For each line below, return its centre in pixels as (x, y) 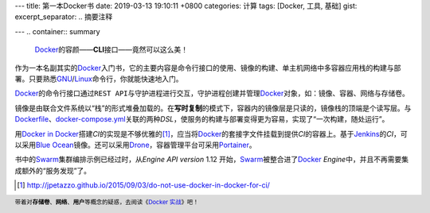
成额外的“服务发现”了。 (53, 170)
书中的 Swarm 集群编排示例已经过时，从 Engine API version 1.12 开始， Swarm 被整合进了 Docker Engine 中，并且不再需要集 (212, 160)
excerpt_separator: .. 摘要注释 (64, 17)
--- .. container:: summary (57, 31)
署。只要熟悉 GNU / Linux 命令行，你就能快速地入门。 (99, 79)
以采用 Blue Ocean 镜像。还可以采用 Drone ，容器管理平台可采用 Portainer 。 (135, 145)
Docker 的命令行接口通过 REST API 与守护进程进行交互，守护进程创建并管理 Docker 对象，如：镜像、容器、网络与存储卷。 (212, 93)
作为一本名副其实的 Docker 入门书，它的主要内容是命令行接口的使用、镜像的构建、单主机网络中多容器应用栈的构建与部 (208, 68)
